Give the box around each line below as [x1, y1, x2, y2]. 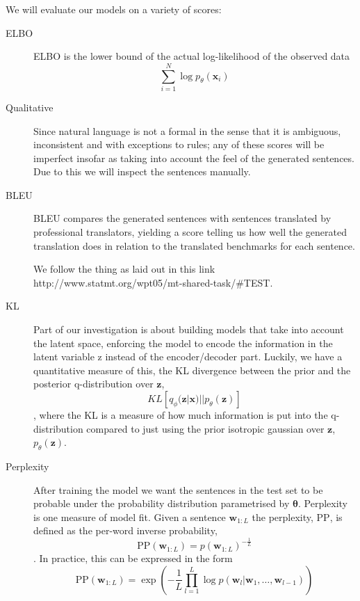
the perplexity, [252, 509, 313, 524]
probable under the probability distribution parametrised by [33, 496, 290, 511]
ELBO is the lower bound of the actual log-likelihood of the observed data [33, 49, 350, 63]
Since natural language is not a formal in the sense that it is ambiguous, [33, 123, 341, 138]
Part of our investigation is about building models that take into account [33, 322, 344, 337]
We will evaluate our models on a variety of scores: [6, 2, 222, 16]
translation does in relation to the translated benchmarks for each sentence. [33, 238, 355, 253]
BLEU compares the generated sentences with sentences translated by [33, 211, 332, 225]
